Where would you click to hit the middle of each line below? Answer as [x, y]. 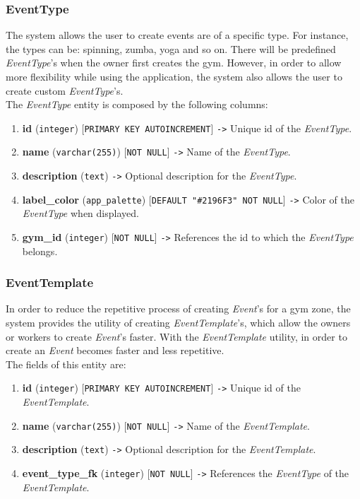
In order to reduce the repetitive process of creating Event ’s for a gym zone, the [178, 309]
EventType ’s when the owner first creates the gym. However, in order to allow [174, 63]
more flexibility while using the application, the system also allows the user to [174, 76]
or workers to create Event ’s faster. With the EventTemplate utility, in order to [176, 336]
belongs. [40, 251]
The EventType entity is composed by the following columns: [137, 104]
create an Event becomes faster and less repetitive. [115, 350]
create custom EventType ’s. [65, 90]
